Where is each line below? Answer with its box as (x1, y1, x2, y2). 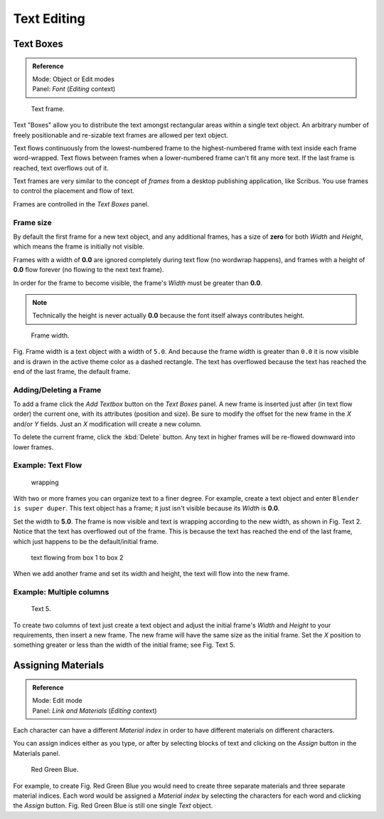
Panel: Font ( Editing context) (32, 85, 116, 93)
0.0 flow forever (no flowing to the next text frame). (13, 266, 164, 274)
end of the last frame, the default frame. (13, 367, 131, 375)
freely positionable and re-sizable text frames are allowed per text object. (13, 130, 229, 139)
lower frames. (13, 442, 54, 452)
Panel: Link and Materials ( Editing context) (32, 706, 157, 715)
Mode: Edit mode (32, 697, 83, 705)
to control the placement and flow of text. (13, 187, 135, 195)
